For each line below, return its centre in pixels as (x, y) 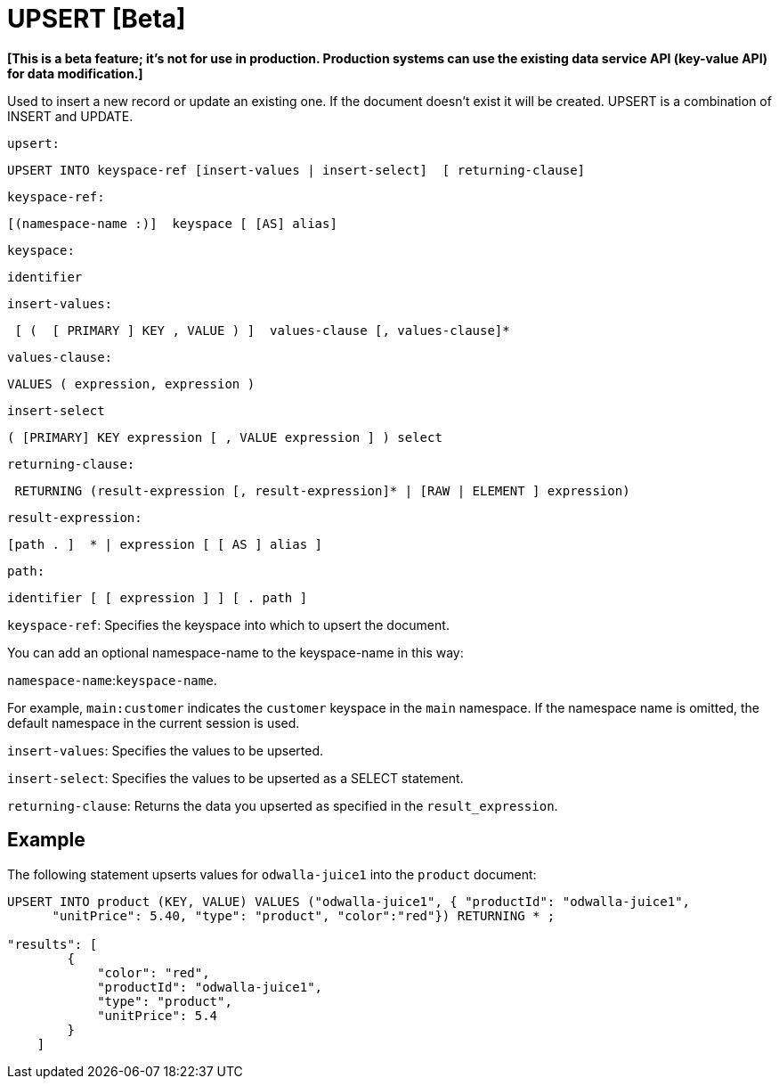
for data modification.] (75, 73)
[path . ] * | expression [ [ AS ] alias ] (165, 544)
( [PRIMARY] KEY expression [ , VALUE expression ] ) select (225, 437)
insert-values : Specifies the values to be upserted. (166, 750)
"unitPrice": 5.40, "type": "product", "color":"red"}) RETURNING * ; (304, 915)
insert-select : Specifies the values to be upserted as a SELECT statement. (235, 778)
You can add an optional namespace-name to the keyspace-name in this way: (235, 652)
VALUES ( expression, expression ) (131, 384)
